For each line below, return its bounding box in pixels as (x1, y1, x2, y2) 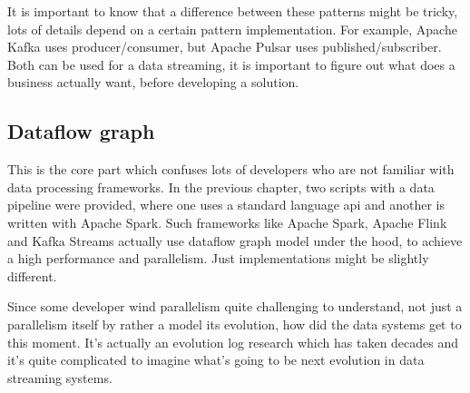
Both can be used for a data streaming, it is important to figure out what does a (7, 54, 455, 74)
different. (7, 266, 57, 285)
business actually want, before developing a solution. (7, 73, 299, 92)
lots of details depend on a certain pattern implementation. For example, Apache (7, 19, 457, 38)
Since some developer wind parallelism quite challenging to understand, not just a (7, 297, 463, 316)
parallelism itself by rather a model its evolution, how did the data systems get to (7, 314, 462, 333)
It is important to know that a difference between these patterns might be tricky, (7, 2, 458, 20)
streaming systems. (7, 368, 113, 387)
